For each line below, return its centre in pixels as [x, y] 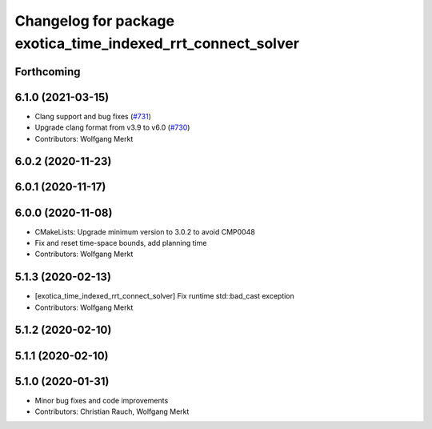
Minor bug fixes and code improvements [102, 400]
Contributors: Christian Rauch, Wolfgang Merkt [112, 411]
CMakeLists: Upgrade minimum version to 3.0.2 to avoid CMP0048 [145, 231]
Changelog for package [95, 21]
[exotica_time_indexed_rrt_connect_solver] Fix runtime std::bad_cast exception [165, 296]
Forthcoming [48, 72]
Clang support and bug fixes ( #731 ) [93, 116]
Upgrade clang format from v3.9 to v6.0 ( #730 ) [112, 127]
